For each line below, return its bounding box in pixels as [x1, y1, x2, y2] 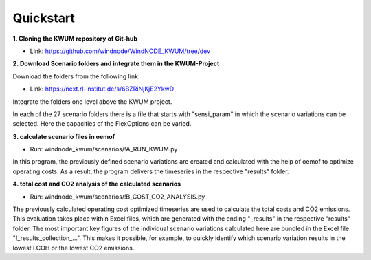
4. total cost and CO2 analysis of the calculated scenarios [12, 180, 181, 188]
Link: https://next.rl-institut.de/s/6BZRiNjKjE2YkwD [30, 85, 175, 93]
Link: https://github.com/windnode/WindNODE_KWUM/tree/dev [30, 47, 211, 55]
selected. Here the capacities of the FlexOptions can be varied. [12, 120, 192, 128]
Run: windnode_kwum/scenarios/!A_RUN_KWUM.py [30, 145, 178, 153]
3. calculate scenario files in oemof [12, 132, 115, 140]
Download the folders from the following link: [12, 72, 140, 80]
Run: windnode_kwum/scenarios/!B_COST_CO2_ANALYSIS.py [30, 193, 205, 201]
